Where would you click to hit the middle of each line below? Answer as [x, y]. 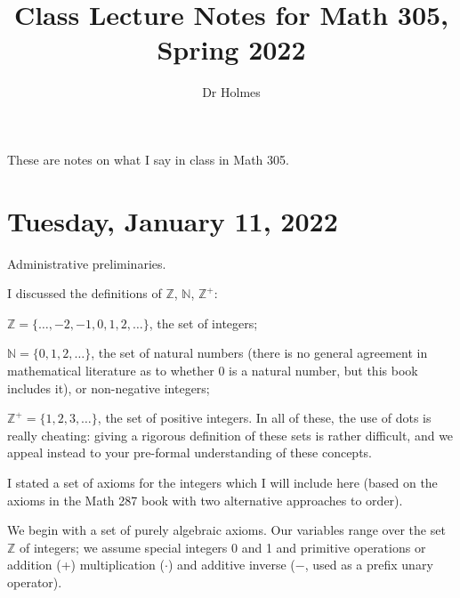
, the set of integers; [203, 323]
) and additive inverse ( [231, 565]
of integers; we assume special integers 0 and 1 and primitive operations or [223, 547]
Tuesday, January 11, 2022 [173, 220]
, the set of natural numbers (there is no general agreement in [259, 353]
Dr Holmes [231, 92]
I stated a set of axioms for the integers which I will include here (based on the [222, 482]
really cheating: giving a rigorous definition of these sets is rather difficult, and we [230, 435]
